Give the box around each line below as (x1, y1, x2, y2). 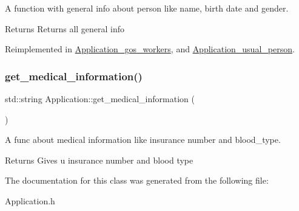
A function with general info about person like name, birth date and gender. (5, 2, 289, 14)
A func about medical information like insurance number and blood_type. (5, 133, 281, 146)
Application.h (5, 194, 55, 207)
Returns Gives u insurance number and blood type (5, 153, 193, 166)
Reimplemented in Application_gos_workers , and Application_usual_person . (5, 43, 295, 55)
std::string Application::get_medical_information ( (5, 92, 195, 105)
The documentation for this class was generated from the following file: (5, 174, 269, 187)
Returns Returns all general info (5, 22, 125, 35)
